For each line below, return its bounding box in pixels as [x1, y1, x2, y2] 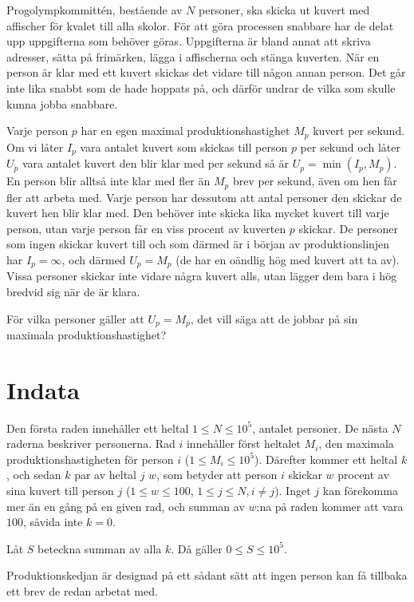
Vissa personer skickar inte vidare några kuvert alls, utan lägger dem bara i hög [6, 267, 397, 284]
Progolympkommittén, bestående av [6, 2, 183, 18]
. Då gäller [171, 540, 223, 556]
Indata [6, 373, 80, 406]
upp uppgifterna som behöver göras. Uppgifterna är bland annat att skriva [6, 33, 371, 50]
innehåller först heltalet [186, 435, 301, 452]
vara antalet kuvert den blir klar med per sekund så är [22, 155, 290, 172]
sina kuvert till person [6, 482, 114, 499]
